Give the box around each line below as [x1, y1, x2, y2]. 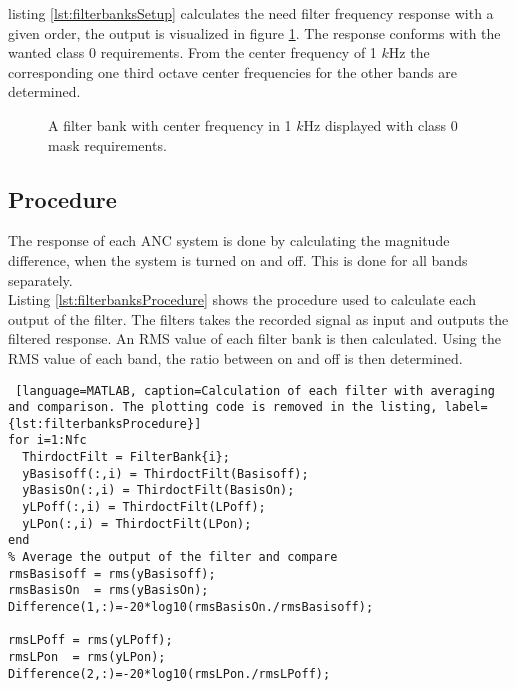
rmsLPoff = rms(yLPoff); [8, 633, 173, 648]
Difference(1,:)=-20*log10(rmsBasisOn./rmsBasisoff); [8, 600, 374, 615]
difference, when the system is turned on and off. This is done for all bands [8, 249, 468, 270]
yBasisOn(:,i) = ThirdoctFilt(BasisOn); [22, 483, 295, 498]
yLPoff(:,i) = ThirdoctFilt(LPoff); [22, 500, 266, 515]
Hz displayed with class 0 [303, 114, 458, 135]
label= [444, 400, 488, 415]
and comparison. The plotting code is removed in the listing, [8, 400, 438, 415]
